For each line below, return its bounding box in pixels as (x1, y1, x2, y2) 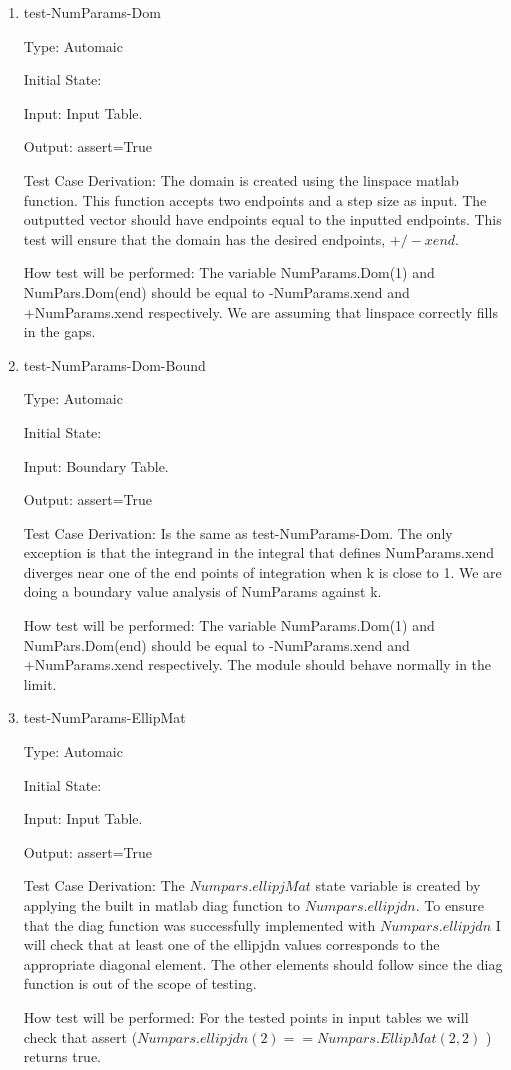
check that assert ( (23, 1026, 138, 1047)
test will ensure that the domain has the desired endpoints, (23, 228, 386, 249)
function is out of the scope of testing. (23, 973, 257, 994)
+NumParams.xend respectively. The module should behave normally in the (23, 654, 492, 675)
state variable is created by (315, 875, 481, 896)
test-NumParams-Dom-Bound (23, 354, 206, 375)
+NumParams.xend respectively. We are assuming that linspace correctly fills (23, 301, 498, 322)
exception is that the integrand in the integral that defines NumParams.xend (23, 542, 495, 563)
